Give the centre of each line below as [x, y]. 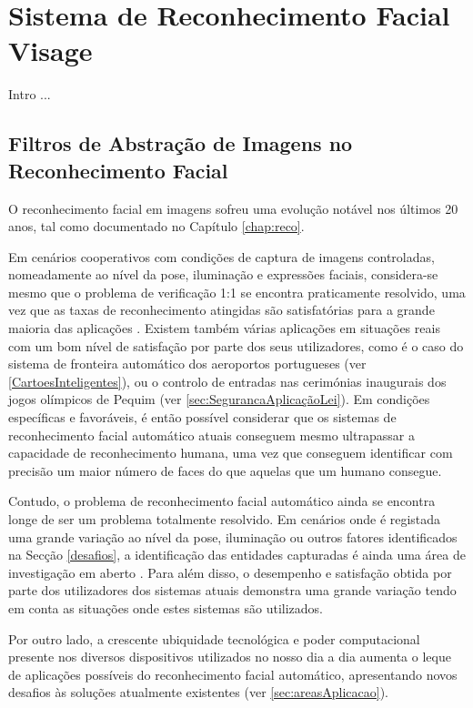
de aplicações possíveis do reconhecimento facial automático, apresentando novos [233, 674]
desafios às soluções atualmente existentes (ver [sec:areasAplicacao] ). [198, 692]
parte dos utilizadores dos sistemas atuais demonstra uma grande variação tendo [232, 590]
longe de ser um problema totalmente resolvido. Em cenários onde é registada [225, 519]
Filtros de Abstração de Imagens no [181, 143]
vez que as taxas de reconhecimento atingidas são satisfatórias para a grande [221, 310]
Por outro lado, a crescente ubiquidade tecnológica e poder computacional [214, 638]
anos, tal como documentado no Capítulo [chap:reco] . [156, 226]
